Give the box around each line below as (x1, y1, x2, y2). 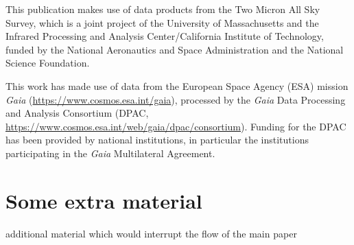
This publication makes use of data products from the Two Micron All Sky (5, 2, 320, 16)
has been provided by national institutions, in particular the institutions (5, 132, 309, 147)
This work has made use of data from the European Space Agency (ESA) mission (5, 78, 349, 93)
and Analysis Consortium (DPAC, (5, 106, 149, 120)
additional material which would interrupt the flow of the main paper (5, 226, 297, 240)
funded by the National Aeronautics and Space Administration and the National (5, 42, 344, 56)
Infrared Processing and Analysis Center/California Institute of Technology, (5, 29, 324, 43)
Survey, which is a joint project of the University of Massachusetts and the (5, 15, 319, 30)
